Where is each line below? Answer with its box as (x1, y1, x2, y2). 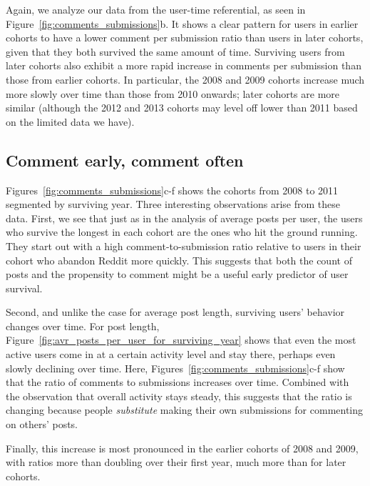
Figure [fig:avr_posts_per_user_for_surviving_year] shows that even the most (6, 332, 356, 347)
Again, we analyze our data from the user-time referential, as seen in (6, 2, 306, 16)
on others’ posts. (6, 417, 78, 432)
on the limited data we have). (6, 114, 135, 129)
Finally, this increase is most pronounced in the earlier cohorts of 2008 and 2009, (6, 440, 359, 455)
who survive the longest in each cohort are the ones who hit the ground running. (6, 224, 358, 239)
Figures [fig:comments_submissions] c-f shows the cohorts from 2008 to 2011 (6, 182, 339, 197)
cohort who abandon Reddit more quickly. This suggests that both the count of (6, 252, 352, 267)
